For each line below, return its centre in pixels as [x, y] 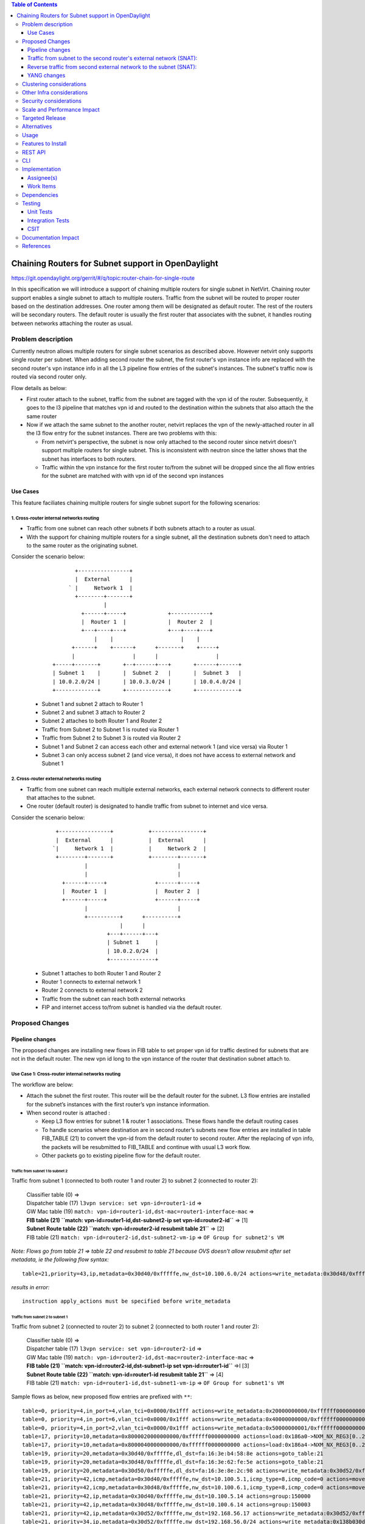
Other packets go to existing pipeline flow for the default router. [121, 1155]
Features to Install [44, 144]
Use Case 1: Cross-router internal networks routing [66, 1074]
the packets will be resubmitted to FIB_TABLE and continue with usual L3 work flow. [146, 1147]
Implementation [41, 169]
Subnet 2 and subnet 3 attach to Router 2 [93, 712]
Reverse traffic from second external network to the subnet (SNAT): [112, 66]
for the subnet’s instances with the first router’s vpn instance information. [118, 1104]
